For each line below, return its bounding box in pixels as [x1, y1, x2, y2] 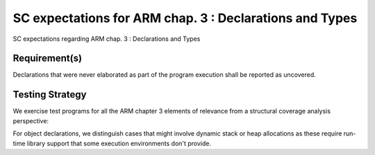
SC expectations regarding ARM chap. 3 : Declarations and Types [12, 35, 201, 43]
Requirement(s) [12, 53, 83, 64]
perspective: [12, 116, 49, 125]
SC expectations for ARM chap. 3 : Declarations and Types [12, 10, 358, 26]
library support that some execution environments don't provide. [26, 139, 212, 147]
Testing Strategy [12, 89, 87, 100]
